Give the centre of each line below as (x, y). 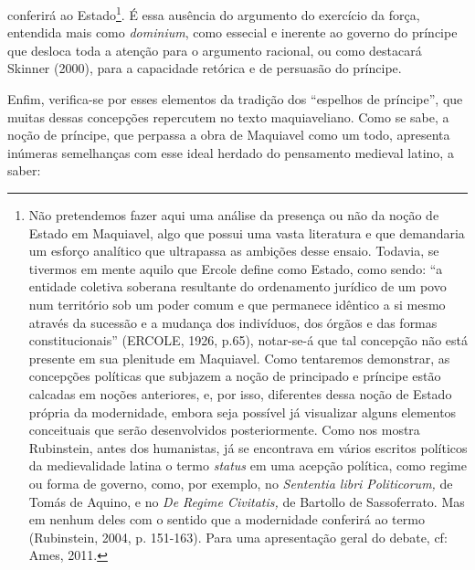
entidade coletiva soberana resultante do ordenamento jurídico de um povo (237, 286)
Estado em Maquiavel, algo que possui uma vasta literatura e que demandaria (247, 232)
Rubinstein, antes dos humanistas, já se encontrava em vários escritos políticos (248, 447)
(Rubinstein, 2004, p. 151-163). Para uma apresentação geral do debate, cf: (238, 537)
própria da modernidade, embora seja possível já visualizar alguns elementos (243, 412)
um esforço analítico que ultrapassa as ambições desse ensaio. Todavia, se (234, 251)
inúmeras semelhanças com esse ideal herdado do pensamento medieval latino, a (231, 152)
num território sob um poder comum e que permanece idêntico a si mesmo (237, 304)
